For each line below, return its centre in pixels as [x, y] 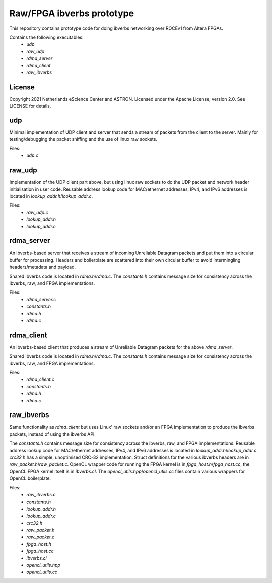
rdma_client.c [41, 379]
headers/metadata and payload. [43, 267]
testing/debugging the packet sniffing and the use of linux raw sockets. [83, 139]
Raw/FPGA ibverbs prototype [72, 13]
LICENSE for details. [30, 106]
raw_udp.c [37, 212]
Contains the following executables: [46, 37]
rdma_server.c [41, 299]
